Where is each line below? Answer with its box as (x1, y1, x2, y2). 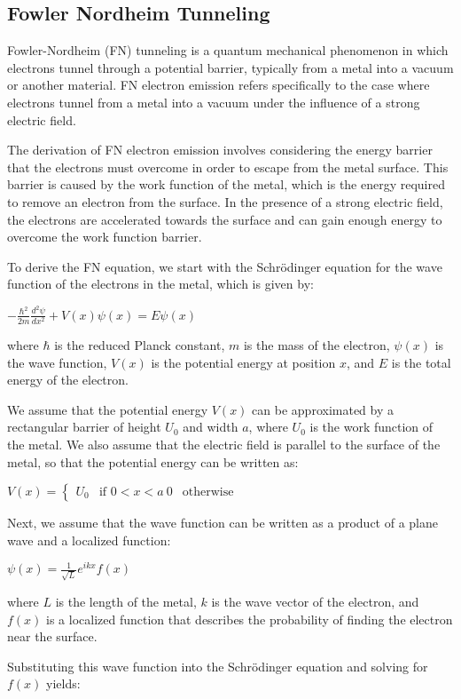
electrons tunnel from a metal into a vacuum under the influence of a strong (7, 92, 420, 111)
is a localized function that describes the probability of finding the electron (46, 609, 453, 628)
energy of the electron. (7, 370, 129, 389)
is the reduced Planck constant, (54, 335, 225, 353)
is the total (391, 353, 451, 371)
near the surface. (7, 627, 98, 646)
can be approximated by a (252, 400, 394, 418)
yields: (46, 674, 81, 693)
